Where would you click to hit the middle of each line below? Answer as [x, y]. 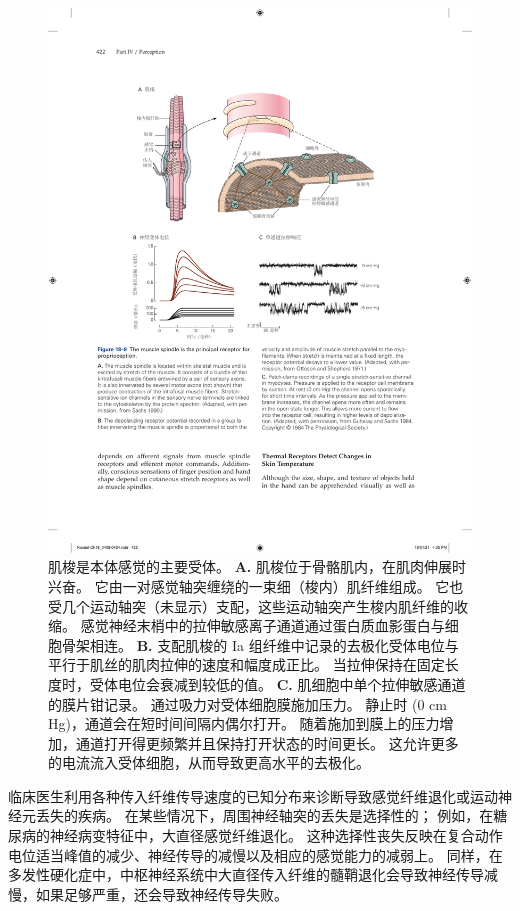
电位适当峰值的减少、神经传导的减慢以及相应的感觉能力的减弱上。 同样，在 [255, 854]
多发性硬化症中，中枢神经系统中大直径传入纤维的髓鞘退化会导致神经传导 [246, 874]
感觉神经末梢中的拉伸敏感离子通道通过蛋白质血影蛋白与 [262, 625]
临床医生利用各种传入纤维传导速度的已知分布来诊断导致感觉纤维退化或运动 [253, 795]
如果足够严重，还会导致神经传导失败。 [161, 893]
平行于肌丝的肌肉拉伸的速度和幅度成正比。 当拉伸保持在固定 [246, 664]
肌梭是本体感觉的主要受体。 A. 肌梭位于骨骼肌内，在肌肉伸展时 [257, 566]
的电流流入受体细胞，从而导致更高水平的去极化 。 [209, 762]
